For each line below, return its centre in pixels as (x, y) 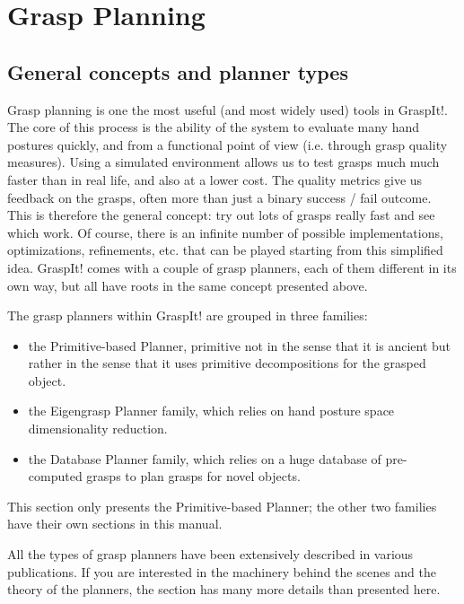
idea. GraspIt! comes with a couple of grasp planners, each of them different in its (232, 267)
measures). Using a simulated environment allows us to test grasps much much (223, 162)
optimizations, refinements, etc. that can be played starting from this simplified (225, 250)
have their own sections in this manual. (115, 524)
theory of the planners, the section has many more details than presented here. (224, 589)
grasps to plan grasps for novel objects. (193, 476)
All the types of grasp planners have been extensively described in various (210, 554)
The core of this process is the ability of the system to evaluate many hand (213, 127)
